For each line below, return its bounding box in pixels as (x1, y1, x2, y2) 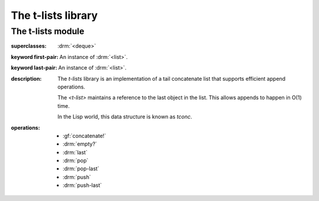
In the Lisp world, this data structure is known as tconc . (57, 113, 192, 120)
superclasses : (11, 42, 47, 50)
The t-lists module (11, 26, 85, 37)
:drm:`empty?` (63, 140, 97, 147)
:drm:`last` (63, 149, 88, 156)
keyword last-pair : (11, 64, 57, 71)
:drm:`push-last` (63, 182, 102, 189)
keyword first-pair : (11, 53, 58, 60)
